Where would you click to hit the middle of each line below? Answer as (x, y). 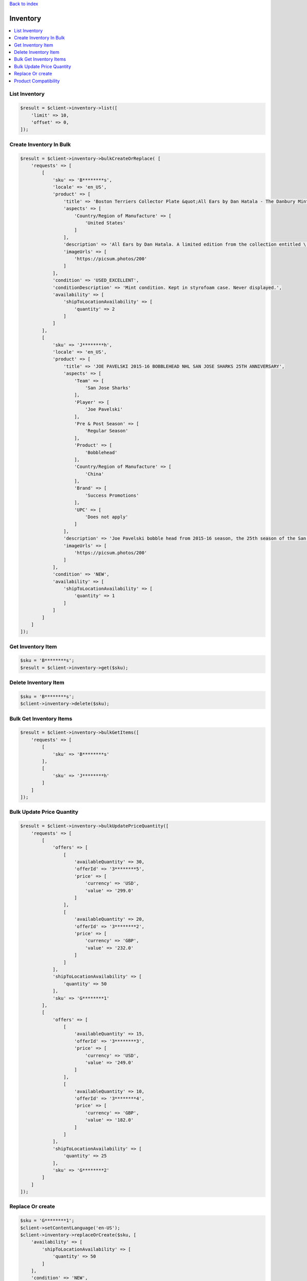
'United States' (105, 223)
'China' (94, 474)
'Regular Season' (106, 431)
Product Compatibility (37, 81)
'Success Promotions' (112, 495)
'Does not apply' (106, 517)
